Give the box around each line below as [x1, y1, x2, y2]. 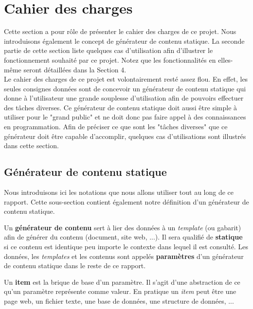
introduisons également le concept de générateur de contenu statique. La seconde [4, 35, 245, 46]
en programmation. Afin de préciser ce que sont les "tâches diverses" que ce [4, 121, 228, 132]
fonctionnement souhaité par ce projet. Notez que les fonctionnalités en [4, 54, 216, 65]
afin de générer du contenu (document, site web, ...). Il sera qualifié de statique [4, 232, 243, 242]
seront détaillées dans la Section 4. [23, 64, 126, 74]
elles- [218, 54, 233, 65]
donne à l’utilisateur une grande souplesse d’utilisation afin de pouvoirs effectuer [4, 93, 244, 103]
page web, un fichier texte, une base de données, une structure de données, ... [4, 295, 234, 306]
